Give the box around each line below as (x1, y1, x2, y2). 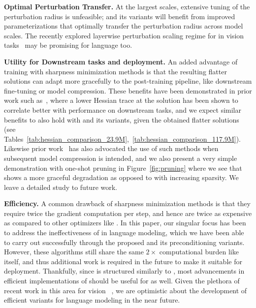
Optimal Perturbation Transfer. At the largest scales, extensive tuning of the (4, 1, 250, 11)
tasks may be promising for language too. (4, 40, 132, 50)
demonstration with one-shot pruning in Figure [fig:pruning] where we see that (4, 162, 242, 173)
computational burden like (159, 246, 239, 257)
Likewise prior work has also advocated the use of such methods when (4, 143, 219, 154)
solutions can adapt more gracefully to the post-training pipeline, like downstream (4, 76, 252, 86)
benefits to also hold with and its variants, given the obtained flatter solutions (4, 114, 239, 124)
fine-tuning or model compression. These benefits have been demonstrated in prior (4, 85, 252, 95)
